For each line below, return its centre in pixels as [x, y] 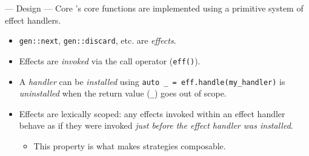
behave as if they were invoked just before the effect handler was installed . [156, 125]
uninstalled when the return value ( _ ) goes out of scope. [123, 93]
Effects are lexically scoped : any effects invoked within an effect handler [152, 113]
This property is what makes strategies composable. [130, 146]
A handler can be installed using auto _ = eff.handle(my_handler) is [152, 81]
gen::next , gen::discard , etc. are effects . [98, 40]
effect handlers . [33, 20]
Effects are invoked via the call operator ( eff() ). [110, 60]
